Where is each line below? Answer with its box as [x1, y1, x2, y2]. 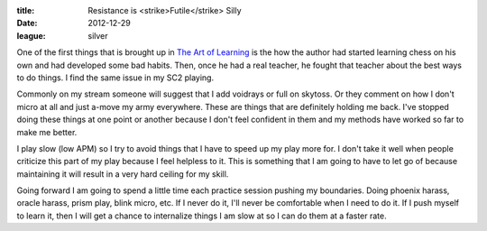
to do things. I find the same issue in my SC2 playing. [16, 72, 215, 83]
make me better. [16, 126, 78, 137]
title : [16, 5, 35, 15]
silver [87, 30, 108, 41]
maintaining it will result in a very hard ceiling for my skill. [16, 168, 229, 180]
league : [16, 30, 46, 41]
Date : [16, 18, 38, 29]
